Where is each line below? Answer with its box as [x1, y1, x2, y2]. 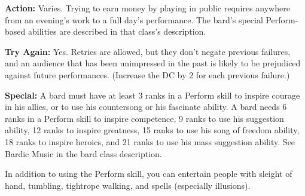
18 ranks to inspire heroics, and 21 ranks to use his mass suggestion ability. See [5, 135, 295, 148]
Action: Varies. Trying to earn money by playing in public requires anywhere [5, 2, 290, 14]
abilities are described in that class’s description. [28, 25, 206, 38]
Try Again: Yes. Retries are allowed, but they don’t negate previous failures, [5, 45, 291, 57]
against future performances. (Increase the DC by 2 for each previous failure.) [5, 68, 290, 81]
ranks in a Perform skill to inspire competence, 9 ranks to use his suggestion [5, 112, 284, 124]
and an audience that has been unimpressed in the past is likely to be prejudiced [5, 57, 301, 69]
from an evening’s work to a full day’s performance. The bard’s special [5, 13, 263, 26]
